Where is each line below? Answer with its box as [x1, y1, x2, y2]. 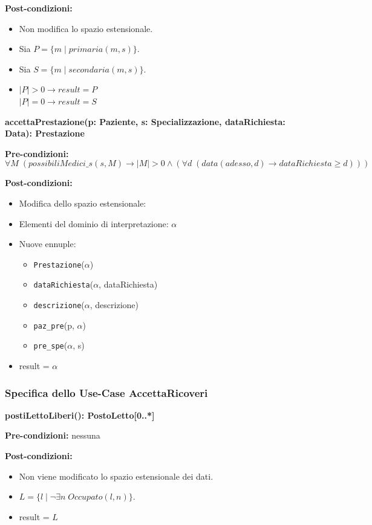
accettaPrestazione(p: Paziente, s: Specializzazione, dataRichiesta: [5, 115, 286, 127]
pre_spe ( [33, 339, 68, 352]
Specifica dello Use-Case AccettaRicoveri [5, 385, 208, 400]
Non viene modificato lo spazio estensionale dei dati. [19, 469, 214, 482]
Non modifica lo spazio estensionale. [19, 22, 153, 34]
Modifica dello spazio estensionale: [19, 196, 146, 209]
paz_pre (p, [33, 318, 74, 331]
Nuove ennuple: [19, 237, 76, 250]
